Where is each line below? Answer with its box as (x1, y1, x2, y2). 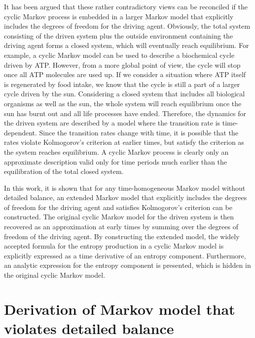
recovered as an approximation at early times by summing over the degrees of (4, 221, 238, 232)
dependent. (4, 127, 37, 137)
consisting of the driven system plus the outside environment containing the (4, 30, 233, 41)
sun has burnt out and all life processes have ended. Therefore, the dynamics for (4, 108, 247, 118)
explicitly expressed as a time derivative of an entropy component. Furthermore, (4, 250, 246, 260)
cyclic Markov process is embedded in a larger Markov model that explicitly (4, 11, 234, 21)
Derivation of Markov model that (4, 298, 235, 319)
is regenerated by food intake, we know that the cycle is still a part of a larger (4, 79, 240, 89)
